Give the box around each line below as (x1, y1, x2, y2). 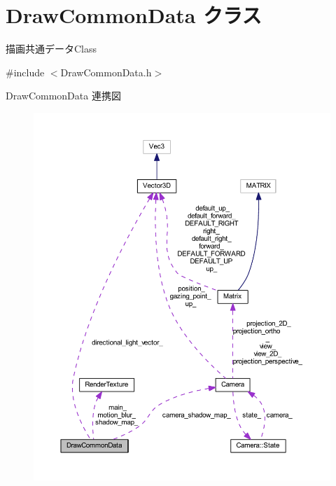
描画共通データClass (6, 41, 97, 56)
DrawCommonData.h (60, 64, 152, 79)
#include (6, 64, 45, 79)
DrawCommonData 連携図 (6, 88, 121, 103)
